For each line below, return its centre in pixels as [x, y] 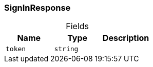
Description [126, 38]
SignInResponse [37, 8]
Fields [78, 26]
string [66, 49]
